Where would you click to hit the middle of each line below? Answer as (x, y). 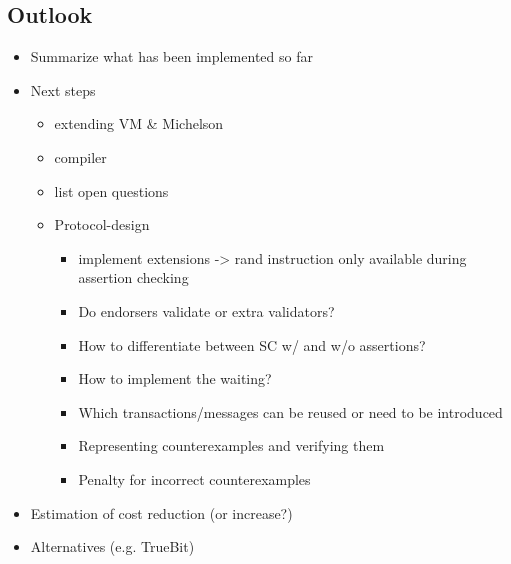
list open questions (111, 190)
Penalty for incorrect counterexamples (194, 478)
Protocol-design (102, 224)
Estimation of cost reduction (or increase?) (161, 512)
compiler (80, 156)
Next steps (63, 89)
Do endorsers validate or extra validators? (206, 310)
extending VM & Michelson (139, 123)
